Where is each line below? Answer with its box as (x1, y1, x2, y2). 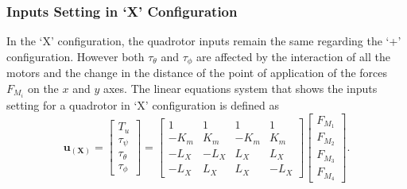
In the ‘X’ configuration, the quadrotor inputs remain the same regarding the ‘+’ (6, 33, 401, 49)
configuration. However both (6, 48, 145, 64)
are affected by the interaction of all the (196, 48, 390, 64)
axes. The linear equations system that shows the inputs (103, 79, 378, 96)
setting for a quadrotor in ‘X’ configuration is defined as (6, 96, 280, 113)
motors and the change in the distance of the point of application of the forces (6, 64, 388, 81)
